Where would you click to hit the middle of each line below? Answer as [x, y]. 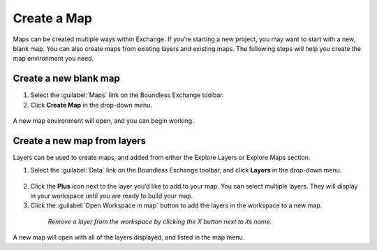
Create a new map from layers [80, 141]
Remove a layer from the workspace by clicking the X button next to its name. [160, 221]
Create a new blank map [66, 79]
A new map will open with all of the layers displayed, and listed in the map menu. [129, 237]
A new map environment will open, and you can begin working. [104, 121]
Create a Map [52, 18]
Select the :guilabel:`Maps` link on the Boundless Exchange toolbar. [127, 95]
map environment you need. [53, 59]
